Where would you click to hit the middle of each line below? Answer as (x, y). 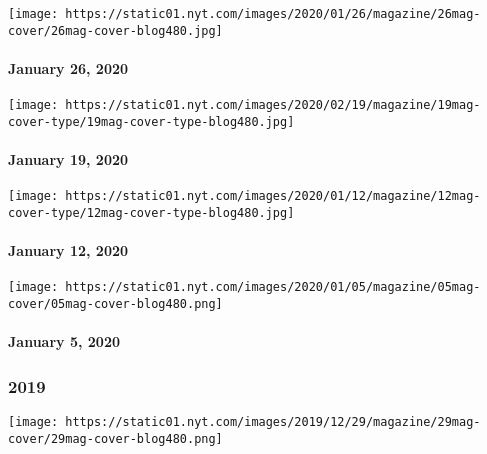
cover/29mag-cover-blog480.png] (115, 438)
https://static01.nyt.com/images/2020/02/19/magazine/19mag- (273, 105)
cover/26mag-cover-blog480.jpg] (115, 30)
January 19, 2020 (68, 159)
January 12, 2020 (68, 250)
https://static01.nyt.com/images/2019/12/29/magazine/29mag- (273, 422)
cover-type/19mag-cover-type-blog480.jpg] (151, 121)
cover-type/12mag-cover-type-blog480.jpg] (151, 212)
